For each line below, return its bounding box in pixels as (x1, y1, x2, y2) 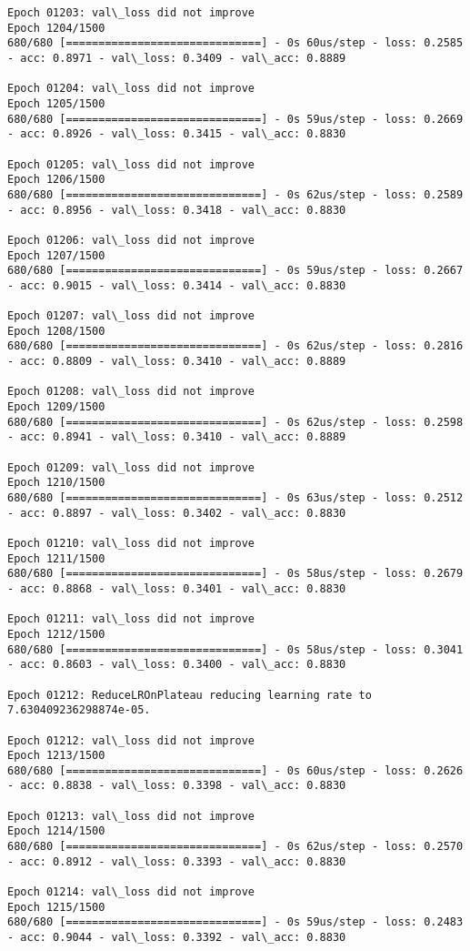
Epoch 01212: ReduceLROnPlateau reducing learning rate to (7, 688, 372, 702)
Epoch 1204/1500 (7, 21, 105, 35)
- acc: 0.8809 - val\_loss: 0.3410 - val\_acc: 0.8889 (7, 355, 346, 369)
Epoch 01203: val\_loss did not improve (7, 6, 255, 19)
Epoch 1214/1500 (7, 825, 105, 838)
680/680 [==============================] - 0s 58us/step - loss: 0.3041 (7, 642, 464, 656)
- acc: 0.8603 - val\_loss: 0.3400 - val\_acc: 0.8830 (7, 658, 346, 672)
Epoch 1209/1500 (7, 400, 105, 414)
